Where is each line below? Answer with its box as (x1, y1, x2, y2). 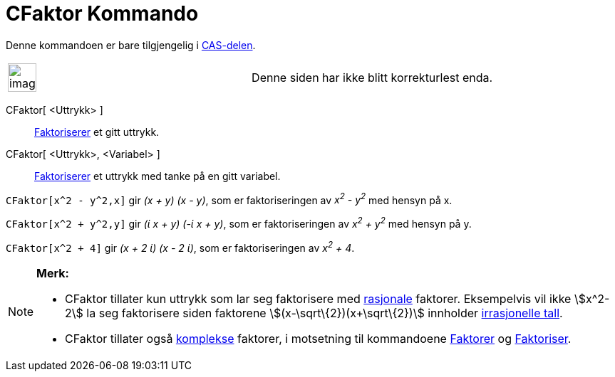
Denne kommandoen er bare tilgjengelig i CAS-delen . (6, 38, 256, 51)
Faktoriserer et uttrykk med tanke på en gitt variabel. (34, 169, 281, 182)
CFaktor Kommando (6, 1, 199, 26)
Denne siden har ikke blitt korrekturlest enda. (252, 70, 493, 85)
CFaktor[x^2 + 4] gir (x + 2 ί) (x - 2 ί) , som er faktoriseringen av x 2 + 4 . (6, 240, 355, 254)
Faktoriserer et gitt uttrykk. (34, 125, 160, 138)
